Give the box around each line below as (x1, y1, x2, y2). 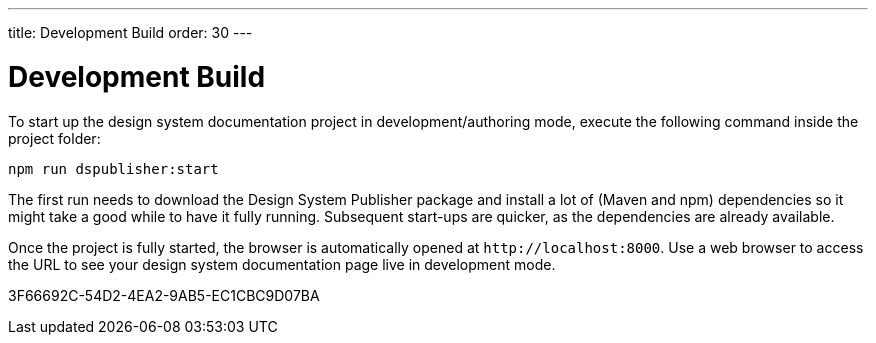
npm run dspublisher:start (8, 160, 219, 177)
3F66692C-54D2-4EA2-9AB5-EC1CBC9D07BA (8, 286, 320, 304)
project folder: (8, 129, 101, 147)
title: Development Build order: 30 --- (8, 24, 253, 41)
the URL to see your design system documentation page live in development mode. (8, 255, 556, 273)
